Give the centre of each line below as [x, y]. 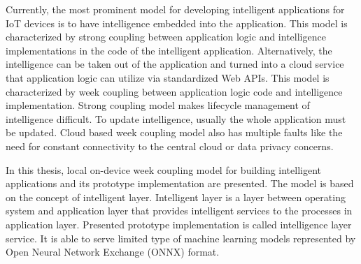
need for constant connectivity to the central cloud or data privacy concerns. [170, 146]
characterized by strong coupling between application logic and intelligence [166, 37]
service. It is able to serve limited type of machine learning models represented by [181, 238]
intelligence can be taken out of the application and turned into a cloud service [175, 64]
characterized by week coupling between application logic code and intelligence [174, 91]
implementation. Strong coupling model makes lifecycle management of [158, 105]
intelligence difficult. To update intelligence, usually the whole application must [176, 118]
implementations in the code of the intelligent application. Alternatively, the [169, 50]
